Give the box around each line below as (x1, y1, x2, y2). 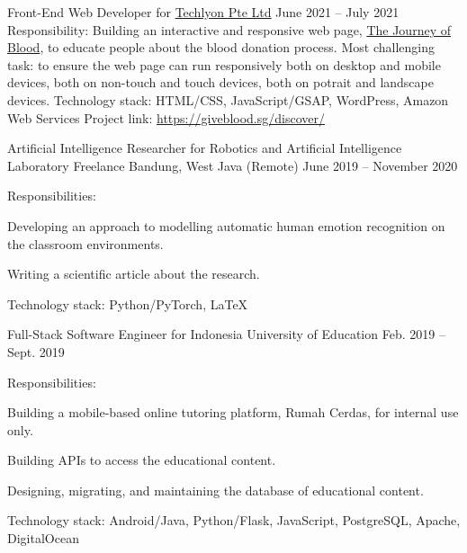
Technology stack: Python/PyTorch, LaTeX (7, 294, 248, 313)
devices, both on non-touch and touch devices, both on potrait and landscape (7, 73, 434, 92)
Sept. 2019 (7, 342, 65, 361)
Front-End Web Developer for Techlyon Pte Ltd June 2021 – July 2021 (7, 3, 400, 21)
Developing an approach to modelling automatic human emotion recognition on (7, 216, 445, 235)
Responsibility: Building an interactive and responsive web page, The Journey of (7, 20, 451, 39)
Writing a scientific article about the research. (7, 264, 260, 283)
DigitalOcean (7, 529, 79, 548)
